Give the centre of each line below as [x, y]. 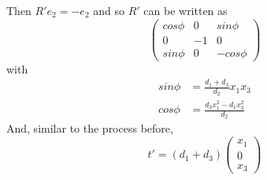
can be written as [185, 10]
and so [109, 10]
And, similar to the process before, [90, 128]
